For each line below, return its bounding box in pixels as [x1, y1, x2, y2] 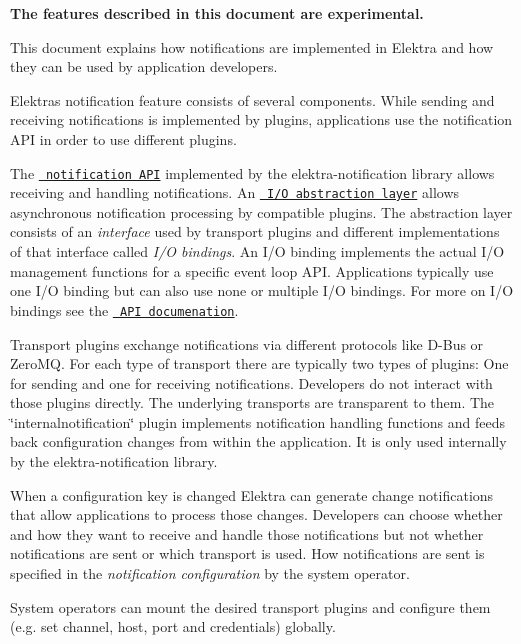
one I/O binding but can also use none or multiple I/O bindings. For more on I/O [10, 280, 514, 301]
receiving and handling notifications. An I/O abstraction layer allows [10, 182, 460, 203]
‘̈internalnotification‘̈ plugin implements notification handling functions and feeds [10, 411, 506, 432]
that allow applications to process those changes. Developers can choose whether [10, 504, 503, 525]
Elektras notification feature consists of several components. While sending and [10, 89, 495, 110]
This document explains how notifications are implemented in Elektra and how [10, 36, 494, 57]
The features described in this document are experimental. [10, 3, 424, 23]
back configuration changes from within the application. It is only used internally [10, 431, 507, 452]
